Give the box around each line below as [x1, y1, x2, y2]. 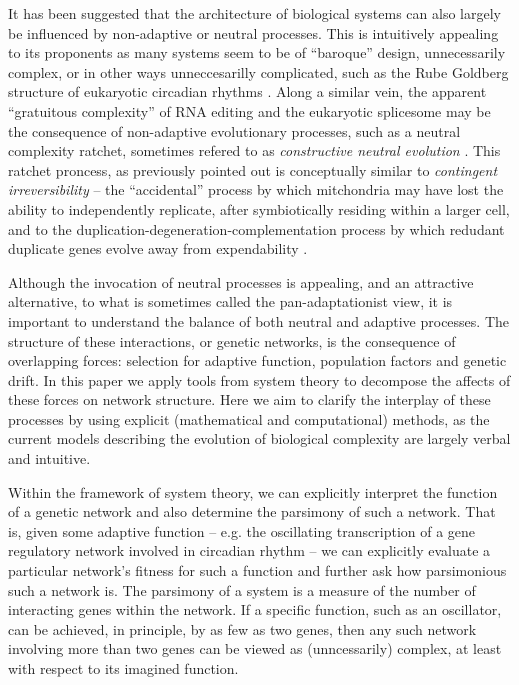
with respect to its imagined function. [8, 658, 239, 678]
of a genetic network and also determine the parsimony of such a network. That [8, 501, 496, 522]
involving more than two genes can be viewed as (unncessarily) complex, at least [8, 638, 502, 659]
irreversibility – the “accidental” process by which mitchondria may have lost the [8, 179, 504, 200]
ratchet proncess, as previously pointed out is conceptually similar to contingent [8, 159, 498, 180]
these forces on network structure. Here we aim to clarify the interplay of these [8, 389, 491, 410]
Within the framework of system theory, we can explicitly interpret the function [8, 481, 498, 502]
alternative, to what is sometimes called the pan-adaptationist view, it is [8, 291, 453, 312]
